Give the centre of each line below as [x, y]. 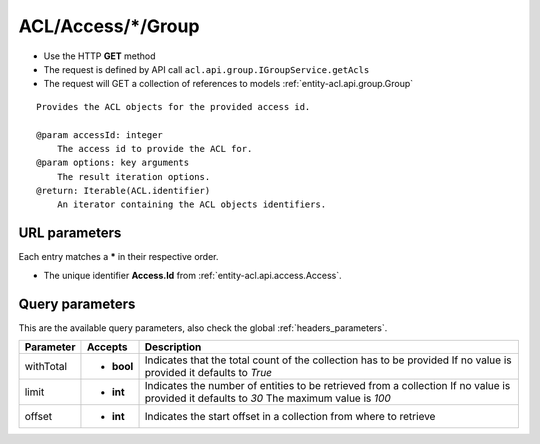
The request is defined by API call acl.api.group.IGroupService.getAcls [206, 69]
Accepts [107, 347]
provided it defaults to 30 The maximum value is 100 [268, 398]
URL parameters [70, 233]
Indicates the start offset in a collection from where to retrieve [290, 417]
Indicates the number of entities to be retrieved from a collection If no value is [327, 386]
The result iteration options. [133, 176]
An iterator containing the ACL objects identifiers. [191, 204]
